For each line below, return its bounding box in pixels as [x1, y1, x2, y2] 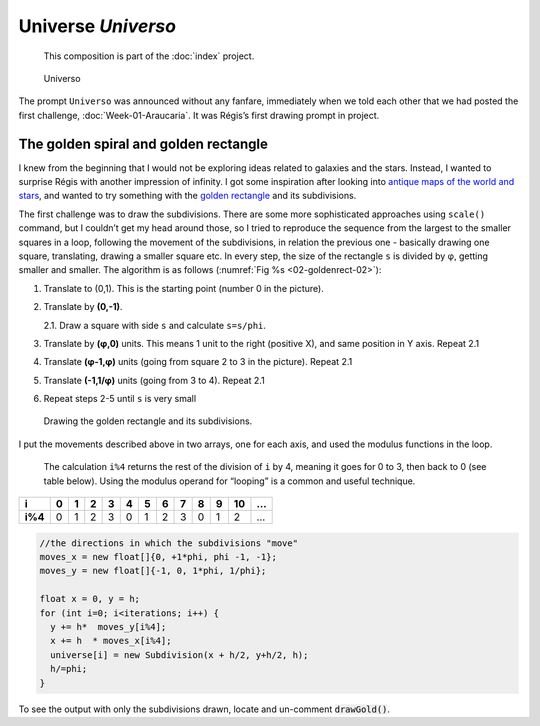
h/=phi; [50, 663, 88, 675]
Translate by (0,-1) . [43, 301, 123, 313]
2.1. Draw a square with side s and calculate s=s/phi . [43, 319, 267, 331]
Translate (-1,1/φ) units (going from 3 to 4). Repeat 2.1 [43, 374, 265, 386]
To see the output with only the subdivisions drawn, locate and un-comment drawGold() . [18, 703, 390, 715]
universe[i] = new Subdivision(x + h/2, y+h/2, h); [50, 649, 309, 660]
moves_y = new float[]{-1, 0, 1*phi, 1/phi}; [39, 565, 267, 577]
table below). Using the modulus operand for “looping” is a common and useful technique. [43, 475, 416, 487]
